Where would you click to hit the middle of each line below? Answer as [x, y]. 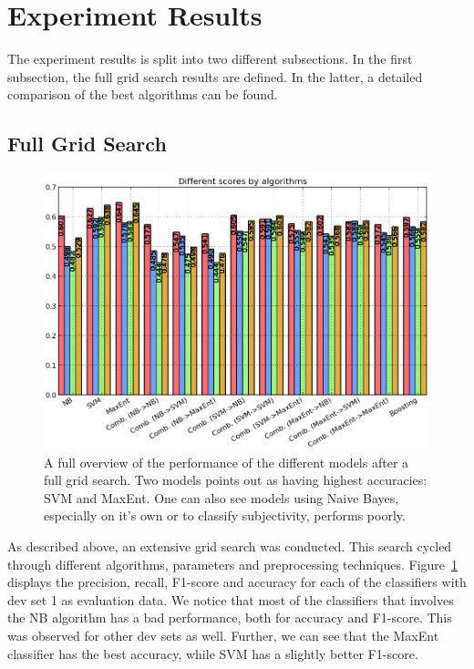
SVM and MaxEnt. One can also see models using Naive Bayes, [222, 497]
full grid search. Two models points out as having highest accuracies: [236, 480]
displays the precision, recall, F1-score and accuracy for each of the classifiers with [237, 582]
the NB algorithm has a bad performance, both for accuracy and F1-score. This [230, 618]
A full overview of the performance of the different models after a [227, 462]
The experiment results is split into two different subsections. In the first [210, 59]
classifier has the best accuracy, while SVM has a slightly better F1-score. [213, 653]
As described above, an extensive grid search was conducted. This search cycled [230, 546]
